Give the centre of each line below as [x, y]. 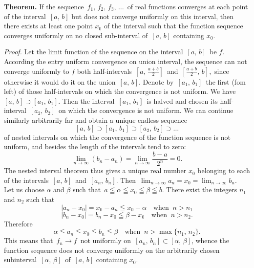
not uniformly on [106, 240]
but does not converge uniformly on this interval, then [152, 16]
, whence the [210, 240]
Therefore [18, 223]
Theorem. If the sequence [44, 6]
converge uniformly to [37, 71]
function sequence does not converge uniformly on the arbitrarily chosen [112, 250]
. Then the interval [86, 100]
